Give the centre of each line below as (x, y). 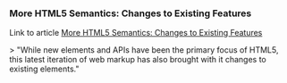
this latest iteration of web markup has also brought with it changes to (138, 60)
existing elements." (44, 69)
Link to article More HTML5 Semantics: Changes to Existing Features (136, 33)
